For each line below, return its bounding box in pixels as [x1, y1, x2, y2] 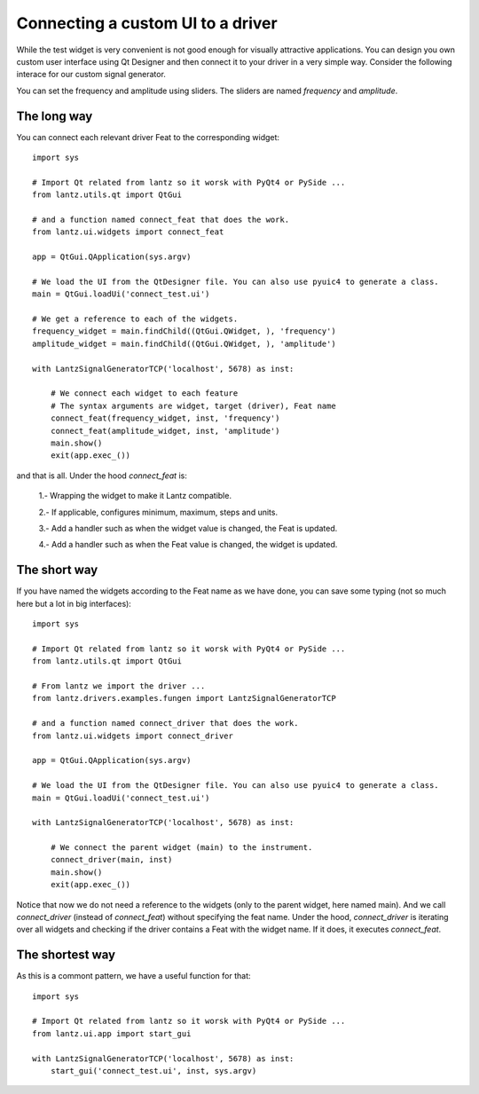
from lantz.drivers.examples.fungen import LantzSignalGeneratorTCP [32, 693, 336, 704]
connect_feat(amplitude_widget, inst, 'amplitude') [50, 426, 280, 436]
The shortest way [16, 948, 115, 963]
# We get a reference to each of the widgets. [32, 314, 239, 324]
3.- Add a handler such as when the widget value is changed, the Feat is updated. [38, 523, 338, 533]
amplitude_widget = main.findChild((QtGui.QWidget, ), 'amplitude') [32, 338, 336, 349]
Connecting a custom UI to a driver [16, 13, 279, 33]
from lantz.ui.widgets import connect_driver [32, 730, 234, 741]
